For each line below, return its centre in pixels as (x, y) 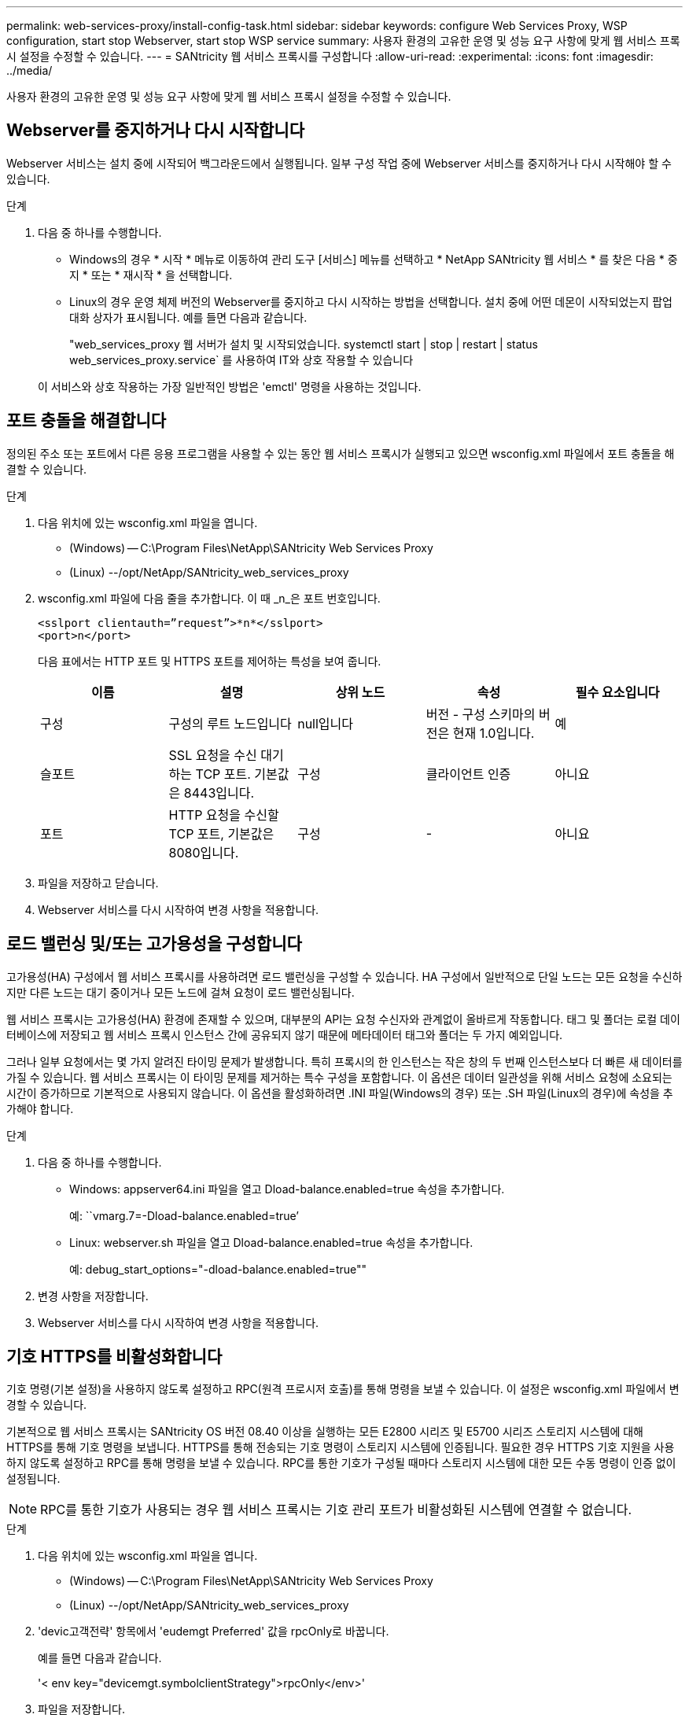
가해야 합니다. (40, 1108)
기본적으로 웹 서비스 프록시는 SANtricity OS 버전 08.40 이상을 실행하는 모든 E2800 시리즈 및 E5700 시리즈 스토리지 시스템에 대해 (325, 1432)
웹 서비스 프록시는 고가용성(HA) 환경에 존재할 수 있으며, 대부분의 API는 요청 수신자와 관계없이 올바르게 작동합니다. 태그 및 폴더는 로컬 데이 (343, 1019)
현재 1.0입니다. (494, 733)
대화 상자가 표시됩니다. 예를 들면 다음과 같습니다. (188, 317)
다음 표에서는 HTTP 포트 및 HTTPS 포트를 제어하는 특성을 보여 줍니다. (210, 661)
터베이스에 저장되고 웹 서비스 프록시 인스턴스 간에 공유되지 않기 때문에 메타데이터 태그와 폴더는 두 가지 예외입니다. (285, 1034)
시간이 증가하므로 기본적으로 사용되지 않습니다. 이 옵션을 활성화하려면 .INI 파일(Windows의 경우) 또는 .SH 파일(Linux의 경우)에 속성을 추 (340, 1093)
